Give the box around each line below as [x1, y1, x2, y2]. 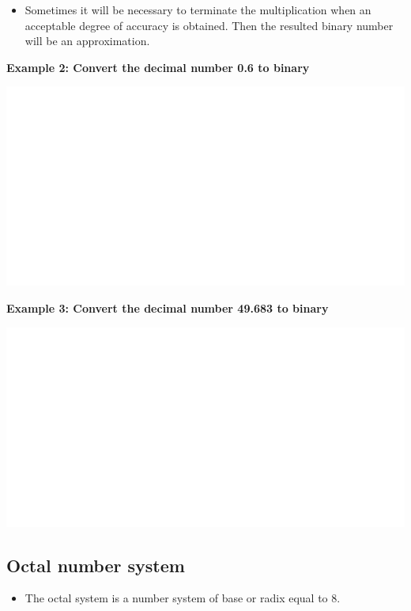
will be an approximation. [25, 32, 150, 49]
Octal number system [6, 552, 185, 577]
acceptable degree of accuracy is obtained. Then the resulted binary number [25, 17, 394, 33]
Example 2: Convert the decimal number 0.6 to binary [6, 59, 310, 75]
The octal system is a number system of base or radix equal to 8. [25, 590, 341, 606]
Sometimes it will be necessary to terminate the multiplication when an [25, 2, 371, 17]
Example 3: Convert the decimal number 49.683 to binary [6, 299, 329, 316]
